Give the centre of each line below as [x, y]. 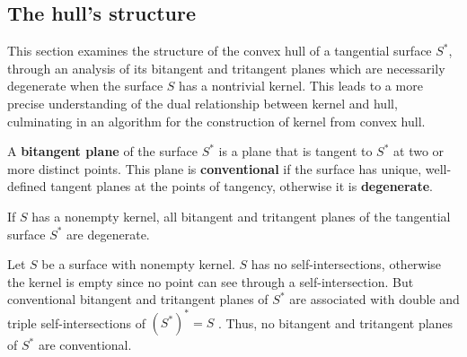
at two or [419, 151]
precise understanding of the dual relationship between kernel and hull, [203, 103]
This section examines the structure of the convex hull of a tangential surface [220, 51]
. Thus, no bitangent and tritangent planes [335, 322]
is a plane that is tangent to [295, 151]
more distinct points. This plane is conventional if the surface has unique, [215, 168]
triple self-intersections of [76, 322]
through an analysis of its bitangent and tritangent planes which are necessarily [226, 68]
